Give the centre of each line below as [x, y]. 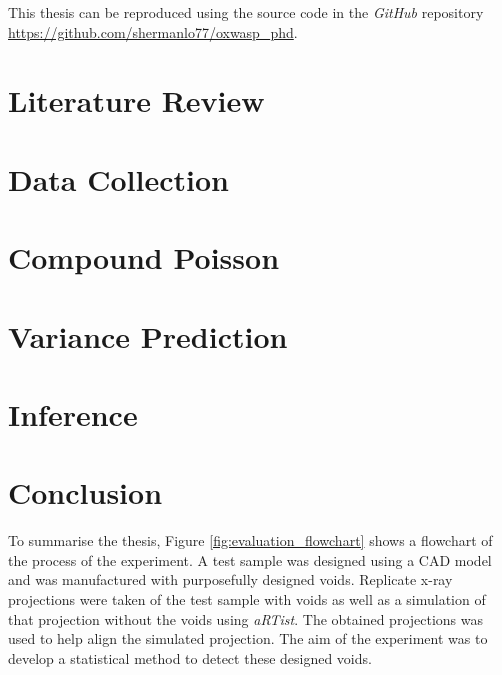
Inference [73, 413]
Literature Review [136, 100]
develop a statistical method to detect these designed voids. [190, 657]
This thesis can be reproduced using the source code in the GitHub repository [246, 12]
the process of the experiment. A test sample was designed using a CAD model [250, 559]
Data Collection [118, 178]
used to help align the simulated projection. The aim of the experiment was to [248, 638]
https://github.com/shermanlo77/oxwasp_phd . [153, 31]
